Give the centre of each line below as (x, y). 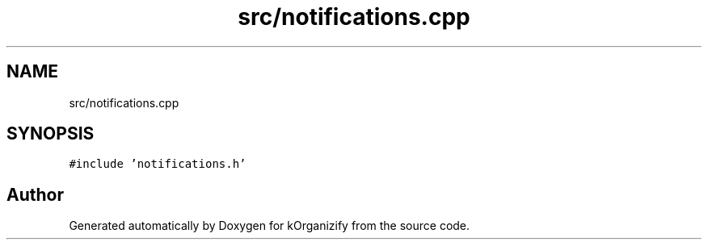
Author (35, 194)
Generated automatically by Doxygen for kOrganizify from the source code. (270, 226)
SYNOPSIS (51, 134)
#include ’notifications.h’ (158, 164)
